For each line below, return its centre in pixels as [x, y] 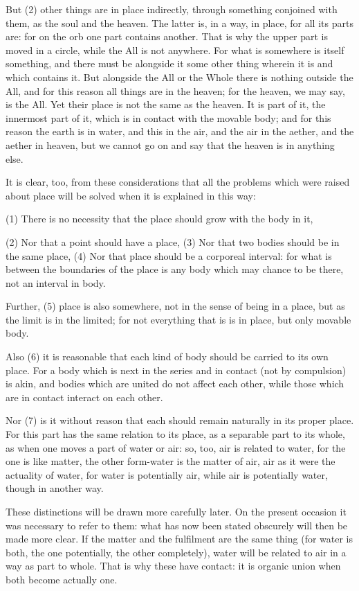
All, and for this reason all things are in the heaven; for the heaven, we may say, [175, 90]
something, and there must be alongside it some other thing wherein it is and [169, 63]
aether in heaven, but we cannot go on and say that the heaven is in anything [170, 144]
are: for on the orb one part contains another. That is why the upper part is [167, 36]
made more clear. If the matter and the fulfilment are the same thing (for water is [179, 539]
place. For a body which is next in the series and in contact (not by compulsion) [176, 370]
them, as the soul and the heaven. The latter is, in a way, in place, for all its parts [179, 23]
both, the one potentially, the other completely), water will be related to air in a [176, 552]
